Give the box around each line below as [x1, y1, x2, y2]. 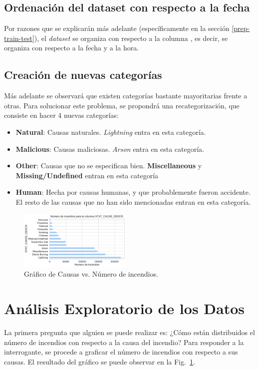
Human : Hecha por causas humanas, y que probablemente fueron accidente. [15, 187, 251, 197]
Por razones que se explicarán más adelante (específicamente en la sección [4, 23, 230, 33]
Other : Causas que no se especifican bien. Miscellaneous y [15, 160, 202, 171]
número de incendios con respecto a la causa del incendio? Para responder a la [4, 337, 244, 347]
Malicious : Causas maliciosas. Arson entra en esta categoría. [15, 143, 204, 154]
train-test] [4, 32, 34, 43]
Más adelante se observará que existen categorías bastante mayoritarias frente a [4, 90, 248, 101]
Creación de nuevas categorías [4, 67, 162, 82]
